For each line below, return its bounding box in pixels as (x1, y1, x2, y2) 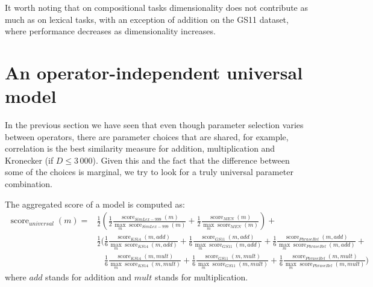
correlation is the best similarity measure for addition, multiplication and (5, 142, 275, 155)
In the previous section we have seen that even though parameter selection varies (5, 119, 304, 131)
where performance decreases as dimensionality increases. (5, 25, 216, 37)
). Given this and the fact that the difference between (92, 153, 290, 166)
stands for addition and (45, 270, 132, 283)
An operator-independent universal (5, 60, 303, 84)
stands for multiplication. (154, 270, 248, 283)
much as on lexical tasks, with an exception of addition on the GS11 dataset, (5, 13, 289, 25)
